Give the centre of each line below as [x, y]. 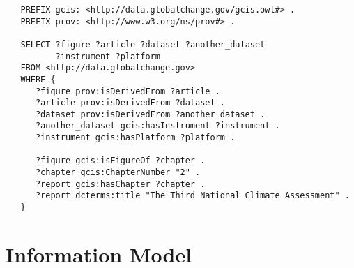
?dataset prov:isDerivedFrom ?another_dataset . [150, 114]
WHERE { [38, 79]
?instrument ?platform [108, 56]
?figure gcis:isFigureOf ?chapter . [120, 161]
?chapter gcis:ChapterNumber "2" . [118, 173]
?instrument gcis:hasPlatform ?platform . [135, 138]
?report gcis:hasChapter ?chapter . [120, 184]
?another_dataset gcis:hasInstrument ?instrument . [157, 126]
